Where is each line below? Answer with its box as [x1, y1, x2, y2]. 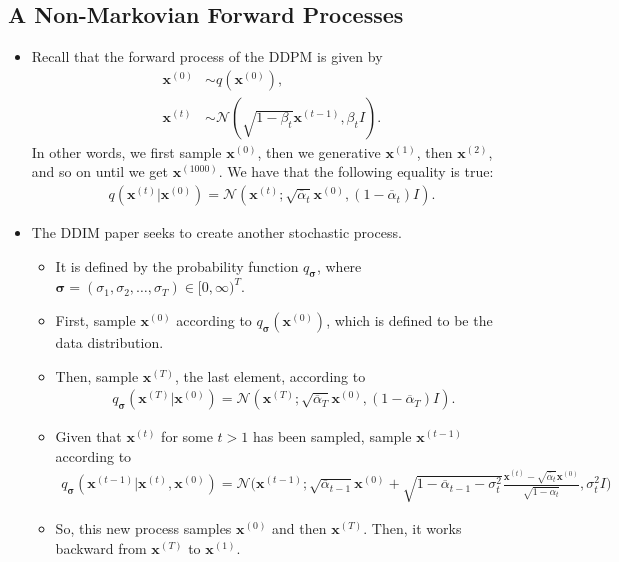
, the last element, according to [174, 365, 366, 386]
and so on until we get [31, 161, 168, 182]
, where [316, 255, 362, 276]
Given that [55, 426, 122, 447]
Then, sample [55, 365, 139, 386]
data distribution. [55, 332, 164, 353]
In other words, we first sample [31, 141, 222, 162]
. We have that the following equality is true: [218, 161, 494, 182]
